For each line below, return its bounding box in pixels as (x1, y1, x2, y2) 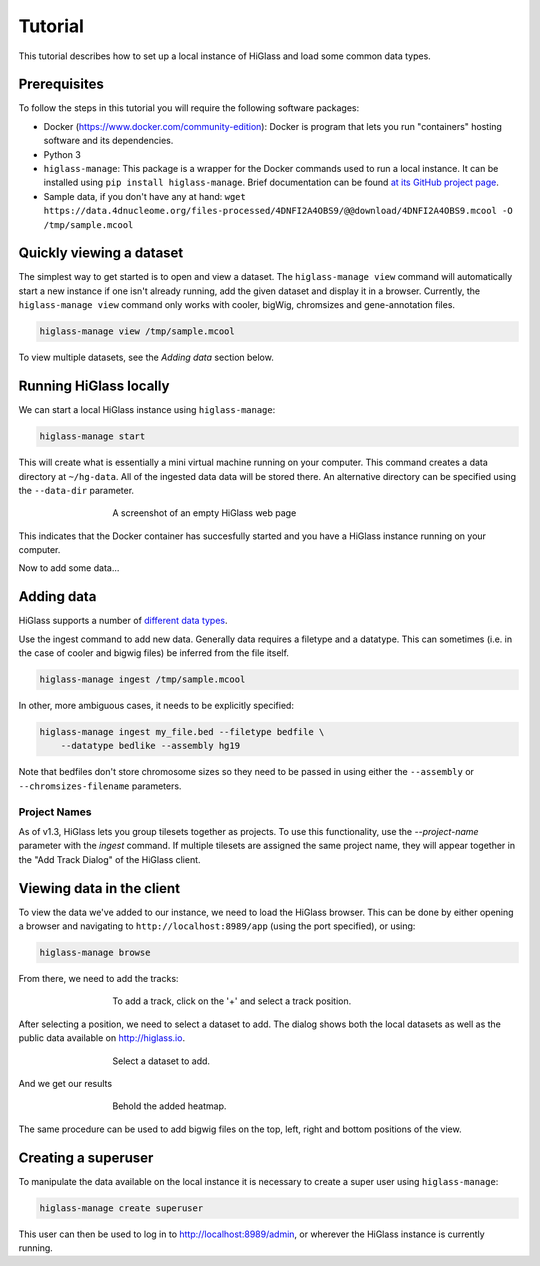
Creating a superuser (18, 1149, 154, 1166)
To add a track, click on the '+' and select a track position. (112, 995, 352, 1007)
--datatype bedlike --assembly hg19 (60, 740, 240, 752)
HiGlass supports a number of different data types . (18, 615, 229, 627)
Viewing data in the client (18, 880, 180, 897)
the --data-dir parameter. (18, 484, 135, 496)
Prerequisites (18, 76, 104, 93)
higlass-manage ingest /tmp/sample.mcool (39, 674, 246, 685)
